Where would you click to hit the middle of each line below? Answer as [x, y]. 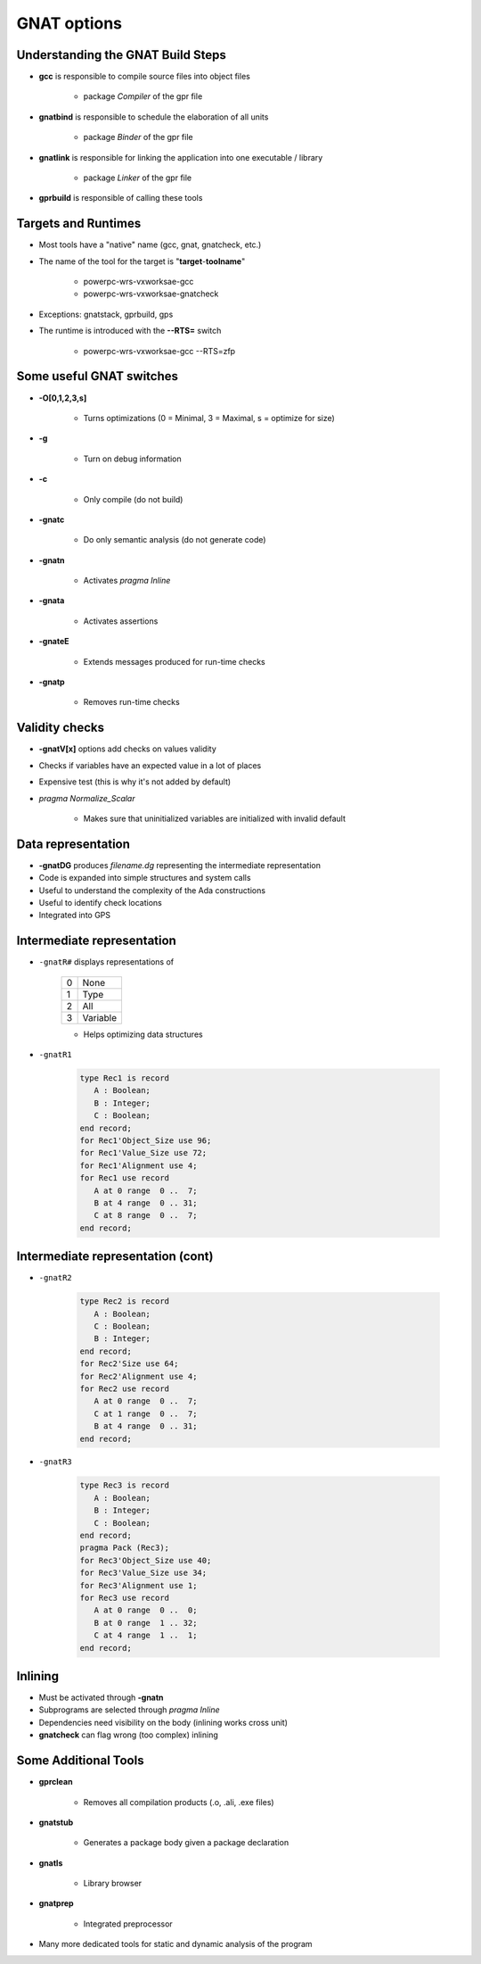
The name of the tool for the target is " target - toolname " [142, 261]
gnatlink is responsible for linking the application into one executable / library [181, 157]
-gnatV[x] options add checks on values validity [128, 749]
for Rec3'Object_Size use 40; [146, 1560]
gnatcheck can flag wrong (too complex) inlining [128, 1735]
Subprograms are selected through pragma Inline [129, 1710]
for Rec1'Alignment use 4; [139, 1165]
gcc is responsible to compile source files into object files [145, 77]
